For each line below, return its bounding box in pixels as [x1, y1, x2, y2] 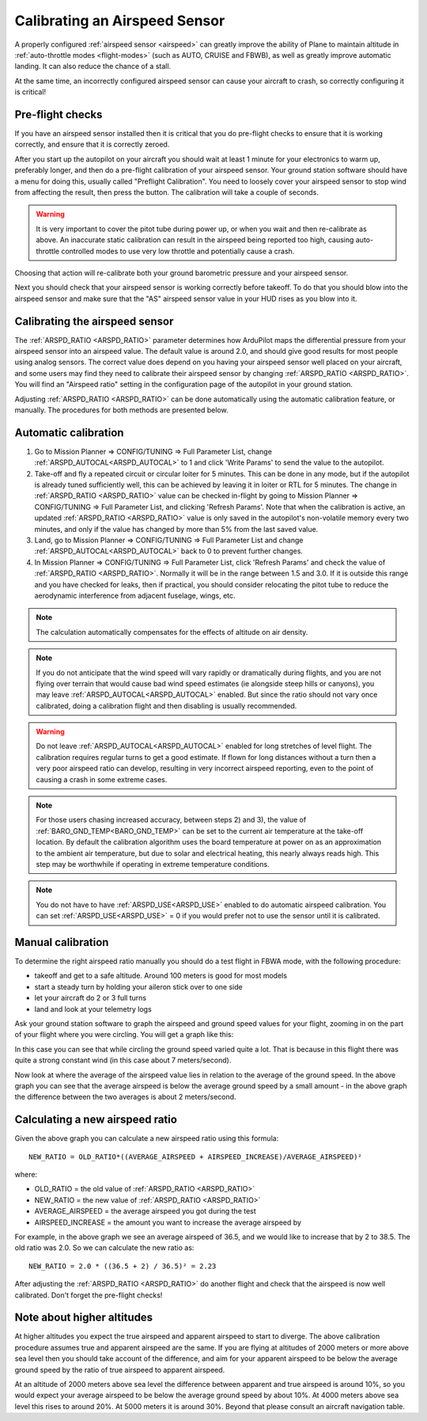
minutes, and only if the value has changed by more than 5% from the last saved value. [34, 524, 319, 534]
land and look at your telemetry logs [34, 1004, 152, 1013]
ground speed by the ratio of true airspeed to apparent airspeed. [14, 1365, 225, 1374]
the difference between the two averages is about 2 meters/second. [14, 1092, 236, 1102]
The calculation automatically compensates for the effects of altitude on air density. [36, 627, 308, 636]
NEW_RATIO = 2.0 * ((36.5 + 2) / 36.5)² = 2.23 [28, 1261, 217, 1271]
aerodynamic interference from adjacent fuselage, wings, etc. [34, 591, 236, 600]
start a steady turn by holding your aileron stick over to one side [34, 982, 243, 991]
